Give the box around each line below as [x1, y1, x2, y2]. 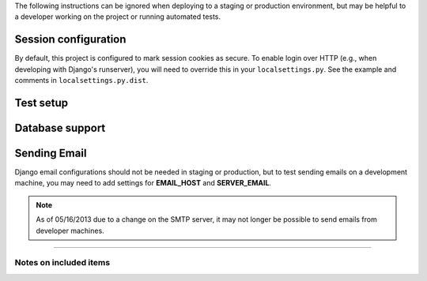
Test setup [14, 96, 69, 110]
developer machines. [36, 226, 104, 235]
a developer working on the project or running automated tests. [14, 12, 221, 21]
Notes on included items [14, 257, 111, 268]
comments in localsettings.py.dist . [14, 76, 149, 85]
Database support [14, 121, 106, 134]
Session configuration [14, 32, 127, 47]
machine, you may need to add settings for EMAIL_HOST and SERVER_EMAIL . [14, 178, 272, 188]
